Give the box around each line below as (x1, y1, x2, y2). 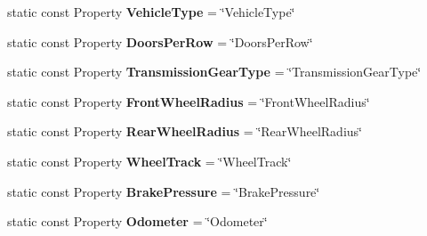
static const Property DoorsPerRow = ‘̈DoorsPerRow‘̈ (7, 32, 313, 51)
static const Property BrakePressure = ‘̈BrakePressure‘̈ (7, 182, 320, 200)
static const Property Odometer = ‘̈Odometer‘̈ (7, 212, 268, 231)
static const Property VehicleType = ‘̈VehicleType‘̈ (7, 3, 295, 20)
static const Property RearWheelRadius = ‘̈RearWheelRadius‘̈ (7, 122, 362, 141)
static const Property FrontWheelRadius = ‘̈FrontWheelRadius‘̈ (7, 92, 370, 110)
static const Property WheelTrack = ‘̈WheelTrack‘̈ (7, 151, 292, 170)
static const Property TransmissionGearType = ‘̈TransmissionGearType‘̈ (7, 62, 422, 81)
